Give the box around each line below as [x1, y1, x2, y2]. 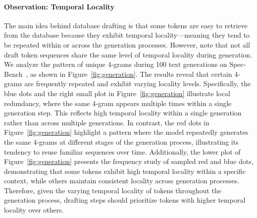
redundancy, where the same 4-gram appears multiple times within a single [4, 98, 232, 108]
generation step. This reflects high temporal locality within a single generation [4, 108, 242, 118]
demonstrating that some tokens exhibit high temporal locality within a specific [4, 165, 246, 176]
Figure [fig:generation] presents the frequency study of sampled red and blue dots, [4, 156, 254, 166]
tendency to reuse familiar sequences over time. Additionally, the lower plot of [4, 146, 241, 157]
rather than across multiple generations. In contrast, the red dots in [4, 117, 209, 127]
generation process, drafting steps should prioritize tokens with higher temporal [4, 195, 246, 205]
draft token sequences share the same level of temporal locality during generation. [4, 49, 252, 59]
